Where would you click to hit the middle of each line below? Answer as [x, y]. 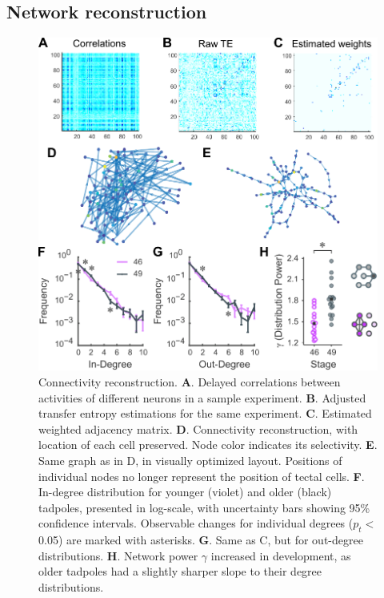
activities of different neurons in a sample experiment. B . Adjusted [202, 397]
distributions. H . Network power [118, 555]
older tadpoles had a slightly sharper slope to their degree [180, 571]
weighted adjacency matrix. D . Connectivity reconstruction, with [198, 428]
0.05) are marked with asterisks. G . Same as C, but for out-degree [201, 540]
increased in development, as [281, 555]
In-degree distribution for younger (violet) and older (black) [185, 492]
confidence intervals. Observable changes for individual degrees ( [196, 523]
